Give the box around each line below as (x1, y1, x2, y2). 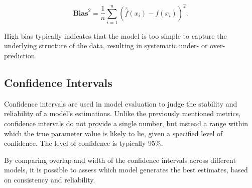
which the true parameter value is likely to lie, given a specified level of (4, 128, 223, 138)
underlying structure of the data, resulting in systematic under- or (4, 40, 208, 51)
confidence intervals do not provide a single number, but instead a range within (4, 118, 248, 128)
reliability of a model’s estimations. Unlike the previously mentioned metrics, (4, 108, 241, 119)
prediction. (4, 50, 37, 61)
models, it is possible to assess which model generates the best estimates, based (4, 164, 248, 175)
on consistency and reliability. (4, 174, 95, 184)
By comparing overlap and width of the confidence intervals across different (4, 154, 236, 165)
